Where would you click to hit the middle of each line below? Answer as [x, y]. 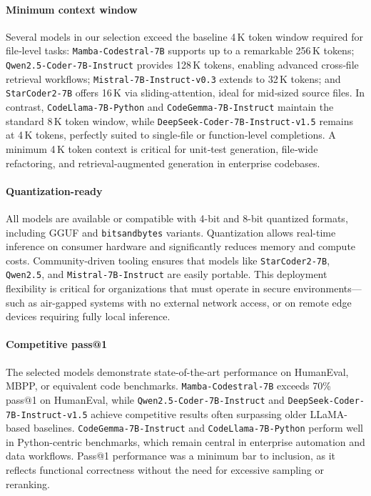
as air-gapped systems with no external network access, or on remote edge [190, 302]
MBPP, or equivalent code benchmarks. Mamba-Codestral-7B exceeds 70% [168, 386]
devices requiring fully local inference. [88, 316]
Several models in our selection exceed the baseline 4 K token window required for [184, 36]
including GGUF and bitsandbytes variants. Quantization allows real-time [171, 232]
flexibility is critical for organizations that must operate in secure [148, 288]
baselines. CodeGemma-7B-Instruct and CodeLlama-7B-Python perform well [198, 428]
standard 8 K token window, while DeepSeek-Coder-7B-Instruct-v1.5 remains [180, 120]
